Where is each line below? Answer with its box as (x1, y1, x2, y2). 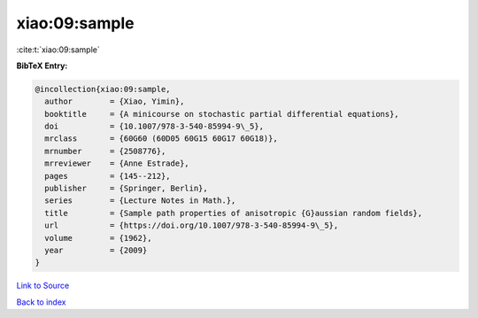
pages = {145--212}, (44, 171, 172, 181)
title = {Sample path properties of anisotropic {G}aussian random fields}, (44, 208, 423, 218)
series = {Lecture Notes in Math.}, (44, 196, 236, 206)
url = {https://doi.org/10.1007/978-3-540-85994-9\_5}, (44, 221, 339, 230)
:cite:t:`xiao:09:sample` (16, 44, 101, 55)
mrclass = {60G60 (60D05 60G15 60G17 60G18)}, (44, 134, 278, 143)
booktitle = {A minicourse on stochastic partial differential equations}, (44, 109, 400, 119)
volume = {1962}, (44, 233, 152, 243)
